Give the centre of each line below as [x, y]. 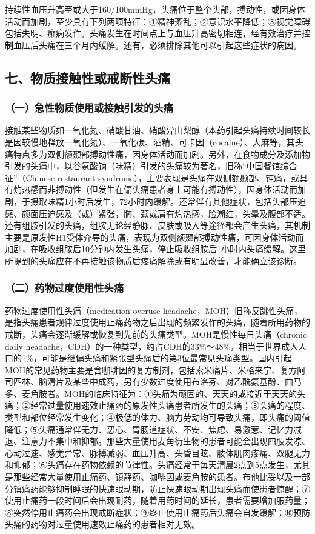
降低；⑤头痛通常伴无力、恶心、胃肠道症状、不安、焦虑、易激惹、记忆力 [149, 429]
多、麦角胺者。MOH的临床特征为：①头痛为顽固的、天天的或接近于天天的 [151, 393]
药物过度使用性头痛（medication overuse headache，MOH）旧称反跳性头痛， [154, 310]
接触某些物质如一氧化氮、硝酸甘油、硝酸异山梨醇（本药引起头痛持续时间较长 [157, 130]
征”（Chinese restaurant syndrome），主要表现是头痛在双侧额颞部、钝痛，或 [152, 177]
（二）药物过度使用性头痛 [65, 288]
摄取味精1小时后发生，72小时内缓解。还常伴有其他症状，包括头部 [159, 201]
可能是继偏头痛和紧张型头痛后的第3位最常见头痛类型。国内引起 [167, 358]
